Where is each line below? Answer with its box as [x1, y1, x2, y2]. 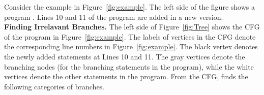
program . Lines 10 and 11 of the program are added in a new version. [4, 11, 223, 22]
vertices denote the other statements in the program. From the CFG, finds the [4, 71, 248, 82]
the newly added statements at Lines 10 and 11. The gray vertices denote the [4, 51, 245, 61]
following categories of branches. [4, 81, 105, 91]
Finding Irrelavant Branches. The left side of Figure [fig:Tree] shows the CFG [4, 21, 260, 32]
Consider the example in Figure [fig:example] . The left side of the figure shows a [4, 2, 255, 12]
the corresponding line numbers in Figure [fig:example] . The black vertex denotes [4, 41, 258, 52]
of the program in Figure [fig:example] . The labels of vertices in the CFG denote [4, 31, 256, 42]
